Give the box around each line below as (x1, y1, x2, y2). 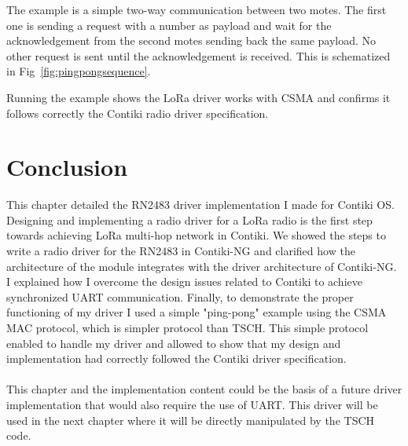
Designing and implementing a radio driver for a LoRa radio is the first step (6, 211, 373, 228)
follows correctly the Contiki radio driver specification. (6, 104, 269, 121)
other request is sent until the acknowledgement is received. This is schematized (6, 47, 391, 64)
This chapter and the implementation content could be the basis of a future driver (6, 381, 402, 397)
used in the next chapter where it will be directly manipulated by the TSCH (6, 411, 375, 428)
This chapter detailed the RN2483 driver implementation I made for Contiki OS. (6, 196, 395, 213)
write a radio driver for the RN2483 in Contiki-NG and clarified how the (6, 243, 355, 259)
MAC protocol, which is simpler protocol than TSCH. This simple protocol (6, 320, 369, 336)
